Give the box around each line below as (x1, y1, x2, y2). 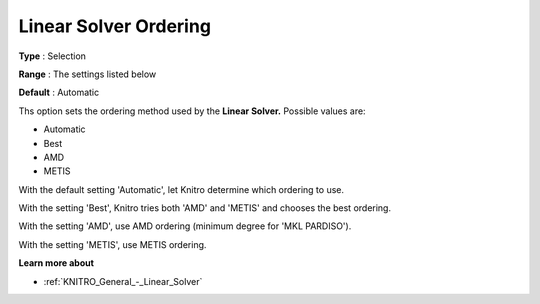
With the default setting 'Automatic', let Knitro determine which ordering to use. (18, 183, 345, 195)
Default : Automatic (18, 86, 100, 99)
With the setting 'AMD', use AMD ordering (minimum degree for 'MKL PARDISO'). (18, 220, 352, 232)
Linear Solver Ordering (18, 15, 212, 37)
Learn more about (18, 257, 95, 269)
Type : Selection (18, 50, 87, 62)
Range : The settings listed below (18, 68, 157, 80)
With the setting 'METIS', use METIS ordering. (18, 238, 207, 250)
